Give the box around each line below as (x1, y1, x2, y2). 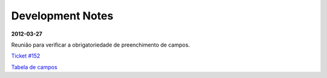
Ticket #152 (11, 52, 41, 60)
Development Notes (11, 9, 114, 22)
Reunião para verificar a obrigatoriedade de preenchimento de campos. (11, 41, 190, 48)
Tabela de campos (11, 63, 58, 71)
